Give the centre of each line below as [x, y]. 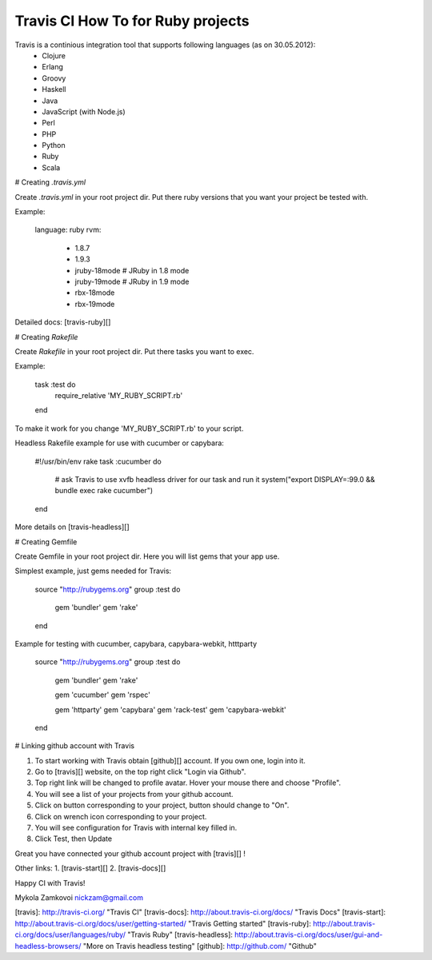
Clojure [54, 55]
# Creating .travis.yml [50, 182]
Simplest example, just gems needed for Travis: [93, 571]
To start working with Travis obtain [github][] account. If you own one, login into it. [170, 760]
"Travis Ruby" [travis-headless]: [180, 934]
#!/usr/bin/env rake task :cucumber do [98, 461]
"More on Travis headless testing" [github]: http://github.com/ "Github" [200, 946]
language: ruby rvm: [68, 230]
